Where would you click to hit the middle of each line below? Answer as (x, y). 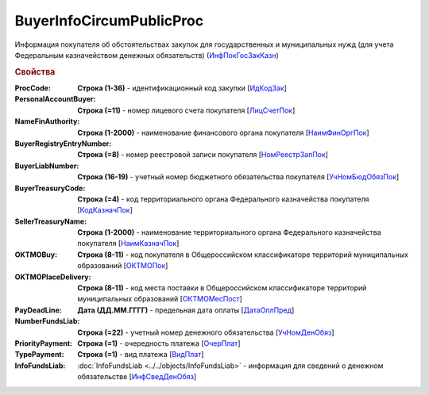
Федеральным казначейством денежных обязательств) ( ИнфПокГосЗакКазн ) (147, 55)
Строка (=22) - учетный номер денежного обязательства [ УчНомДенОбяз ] (206, 332)
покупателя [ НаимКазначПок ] (128, 244)
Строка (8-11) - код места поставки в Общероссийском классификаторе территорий (222, 288)
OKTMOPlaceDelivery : (53, 277)
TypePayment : (39, 355)
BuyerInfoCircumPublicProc (109, 21)
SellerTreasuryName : (51, 221)
